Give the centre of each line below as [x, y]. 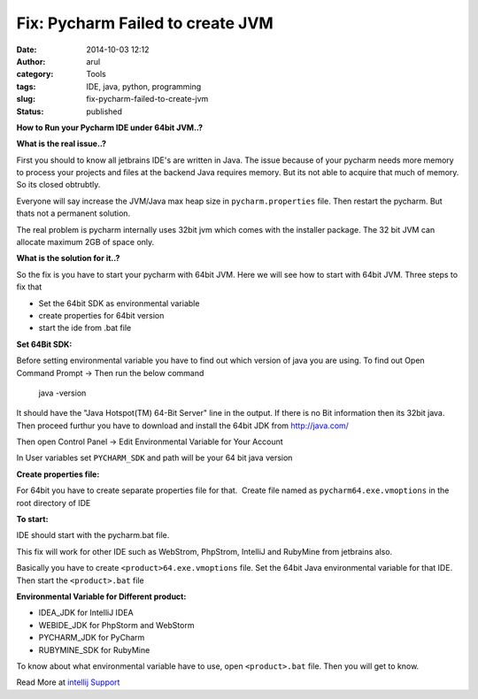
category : [35, 74]
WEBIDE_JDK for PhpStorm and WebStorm [116, 625]
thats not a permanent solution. [73, 213]
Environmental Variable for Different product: [101, 596]
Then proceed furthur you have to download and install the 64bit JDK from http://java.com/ [183, 426]
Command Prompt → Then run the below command [110, 373]
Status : [30, 111]
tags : [26, 86]
